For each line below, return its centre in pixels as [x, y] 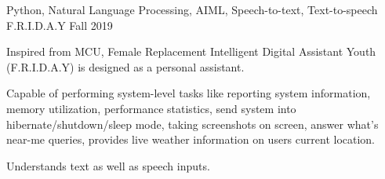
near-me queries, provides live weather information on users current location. [191, 139]
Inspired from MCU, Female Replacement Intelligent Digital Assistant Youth [191, 51]
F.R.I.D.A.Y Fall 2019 [60, 25]
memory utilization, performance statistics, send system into [151, 108]
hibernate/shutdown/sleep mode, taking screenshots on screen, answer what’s [192, 124]
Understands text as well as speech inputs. [108, 165]
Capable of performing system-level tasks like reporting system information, [189, 93]
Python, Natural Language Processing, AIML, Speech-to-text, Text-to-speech [192, 9]
